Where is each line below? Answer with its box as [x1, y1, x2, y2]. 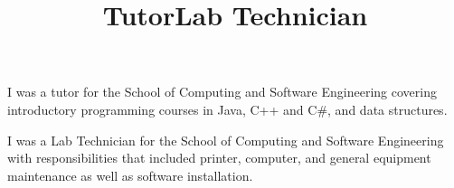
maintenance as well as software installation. [7, 165, 253, 184]
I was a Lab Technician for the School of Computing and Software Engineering [7, 130, 444, 149]
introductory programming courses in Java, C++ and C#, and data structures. [7, 99, 448, 118]
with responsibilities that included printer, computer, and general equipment [7, 148, 431, 167]
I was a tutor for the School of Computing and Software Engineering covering [7, 82, 437, 101]
